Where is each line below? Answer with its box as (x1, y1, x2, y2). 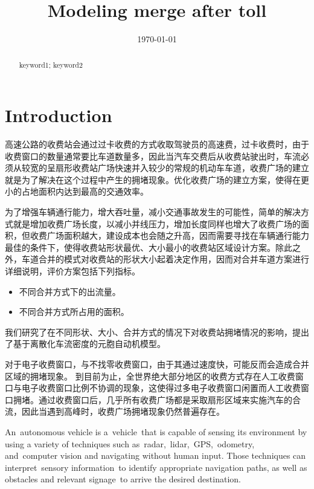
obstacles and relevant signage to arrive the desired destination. (5, 473, 241, 485)
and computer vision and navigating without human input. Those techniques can (5, 449, 306, 462)
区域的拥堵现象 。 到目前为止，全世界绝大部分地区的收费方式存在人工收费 (5, 369, 295, 382)
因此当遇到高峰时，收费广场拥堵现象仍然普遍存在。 (21, 405, 225, 418)
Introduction (5, 103, 112, 128)
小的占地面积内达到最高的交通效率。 (5, 185, 149, 198)
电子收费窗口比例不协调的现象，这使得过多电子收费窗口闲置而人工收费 (21, 381, 301, 394)
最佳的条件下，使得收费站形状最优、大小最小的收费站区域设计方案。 (5, 241, 275, 253)
